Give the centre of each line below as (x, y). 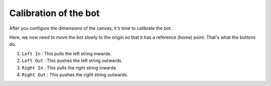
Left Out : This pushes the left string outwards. (72, 61)
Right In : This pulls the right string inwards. (70, 67)
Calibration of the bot (54, 13)
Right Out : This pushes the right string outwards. (75, 74)
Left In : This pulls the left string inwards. (67, 53)
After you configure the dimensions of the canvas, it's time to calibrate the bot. (91, 28)
